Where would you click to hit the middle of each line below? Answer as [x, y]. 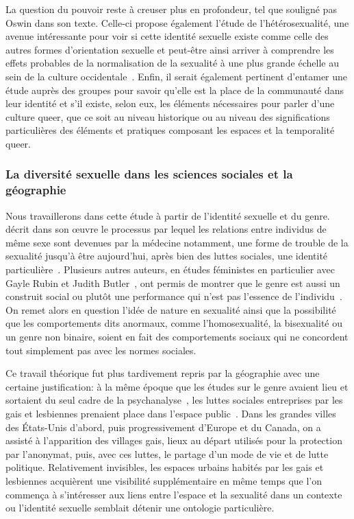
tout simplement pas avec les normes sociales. [101, 350]
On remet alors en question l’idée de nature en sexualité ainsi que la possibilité [171, 309]
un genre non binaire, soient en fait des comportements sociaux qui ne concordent [177, 337]
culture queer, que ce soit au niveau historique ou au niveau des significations [168, 116]
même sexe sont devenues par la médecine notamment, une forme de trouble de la [177, 242]
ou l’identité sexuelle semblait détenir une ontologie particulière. [140, 508]
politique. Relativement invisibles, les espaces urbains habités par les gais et [165, 467]
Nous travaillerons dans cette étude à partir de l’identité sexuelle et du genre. [168, 215]
